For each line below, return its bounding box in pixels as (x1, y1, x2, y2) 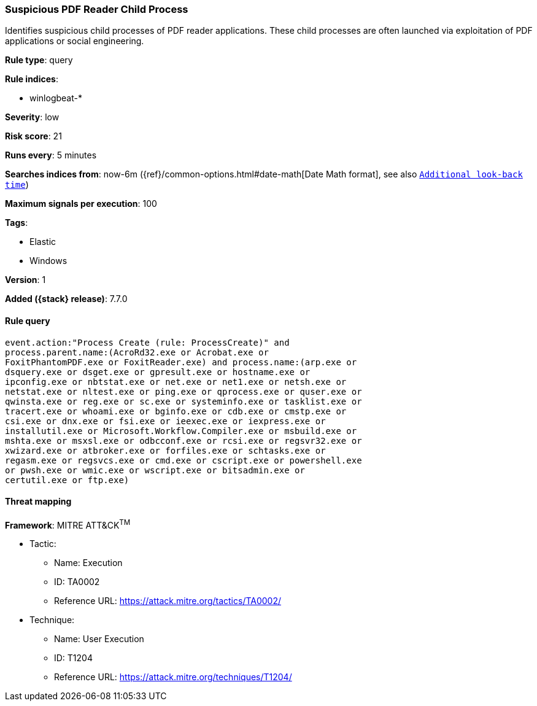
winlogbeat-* (29, 93, 82, 104)
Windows (29, 255, 68, 266)
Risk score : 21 (5, 131, 62, 142)
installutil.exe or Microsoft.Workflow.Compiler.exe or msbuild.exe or (5, 425, 357, 436)
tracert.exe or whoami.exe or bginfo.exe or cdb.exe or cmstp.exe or (5, 406, 347, 416)
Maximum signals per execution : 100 (5, 198, 157, 209)
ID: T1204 (54, 653, 93, 664)
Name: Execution (54, 557, 123, 568)
